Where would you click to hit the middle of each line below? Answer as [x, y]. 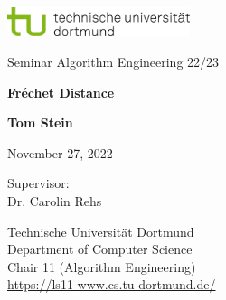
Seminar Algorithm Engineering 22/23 [113, 62]
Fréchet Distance [61, 92]
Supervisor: [38, 183]
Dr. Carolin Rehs [55, 201]
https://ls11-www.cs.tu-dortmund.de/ [112, 284]
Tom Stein [40, 122]
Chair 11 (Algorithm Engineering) [102, 266]
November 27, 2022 [60, 152]
